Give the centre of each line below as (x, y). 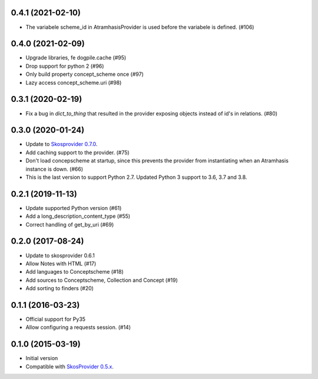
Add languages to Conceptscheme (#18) (74, 272)
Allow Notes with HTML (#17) (61, 263)
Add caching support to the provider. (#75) (77, 152)
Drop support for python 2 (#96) (65, 66)
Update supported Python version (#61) (74, 208)
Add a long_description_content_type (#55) (78, 216)
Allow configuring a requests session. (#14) (78, 327)
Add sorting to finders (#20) (60, 288)
